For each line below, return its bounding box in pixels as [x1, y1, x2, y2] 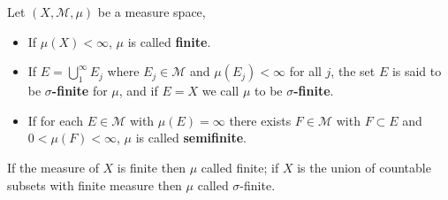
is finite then [117, 158, 186, 176]
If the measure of [7, 158, 99, 176]
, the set [330, 62, 376, 81]
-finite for [51, 81, 108, 100]
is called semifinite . [135, 128, 247, 147]
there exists [229, 111, 292, 129]
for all [289, 62, 322, 81]
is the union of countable [297, 158, 431, 176]
